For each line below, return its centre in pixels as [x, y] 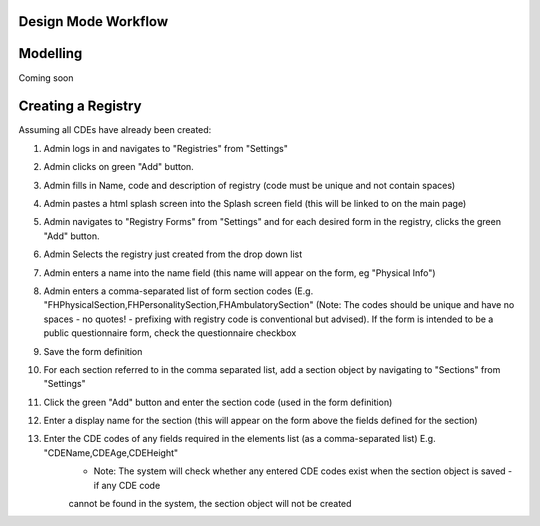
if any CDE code [127, 485]
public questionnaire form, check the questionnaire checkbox [170, 333]
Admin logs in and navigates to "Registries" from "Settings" [166, 148]
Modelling [50, 53]
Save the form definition [93, 351]
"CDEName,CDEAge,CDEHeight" [111, 452]
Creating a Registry [80, 106]
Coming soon [46, 77]
